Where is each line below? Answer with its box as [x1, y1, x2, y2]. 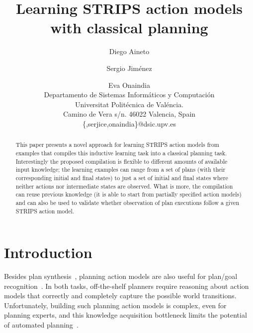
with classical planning [50, 17, 208, 38]
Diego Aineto [109, 46, 150, 57]
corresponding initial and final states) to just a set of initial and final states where [15, 173, 228, 182]
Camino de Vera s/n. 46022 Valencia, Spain [63, 109, 196, 119]
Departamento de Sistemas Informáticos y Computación [44, 89, 215, 100]
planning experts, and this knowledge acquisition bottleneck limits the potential [4, 310, 247, 320]
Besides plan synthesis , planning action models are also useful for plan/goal [4, 271, 238, 281]
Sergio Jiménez [106, 63, 152, 73]
